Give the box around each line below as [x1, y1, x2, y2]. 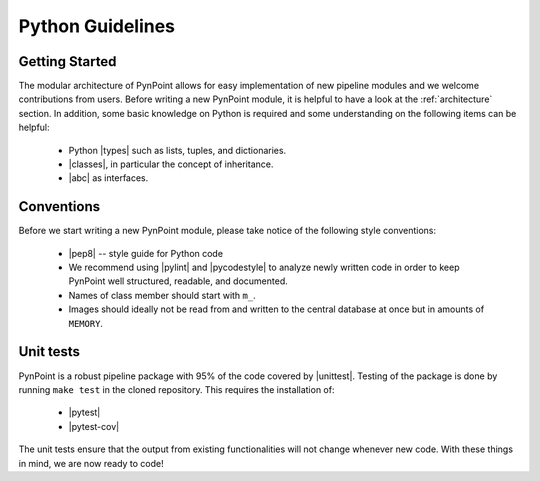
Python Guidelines [18, 15, 175, 37]
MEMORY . [68, 317, 104, 329]
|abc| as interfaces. [68, 172, 149, 184]
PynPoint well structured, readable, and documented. [68, 275, 289, 287]
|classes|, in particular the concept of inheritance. [68, 158, 274, 170]
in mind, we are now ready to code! [18, 457, 164, 469]
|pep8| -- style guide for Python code [68, 247, 224, 259]
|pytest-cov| [68, 420, 120, 432]
